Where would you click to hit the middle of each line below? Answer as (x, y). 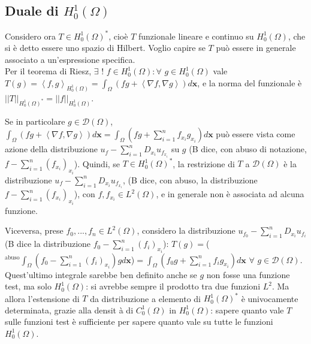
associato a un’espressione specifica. (70, 59)
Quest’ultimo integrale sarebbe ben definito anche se (101, 274)
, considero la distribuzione (186, 230)
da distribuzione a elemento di (146, 298)
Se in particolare (35, 121)
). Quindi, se (97, 163)
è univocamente (270, 298)
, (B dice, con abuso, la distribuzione (190, 179)
